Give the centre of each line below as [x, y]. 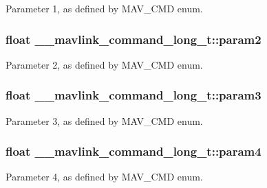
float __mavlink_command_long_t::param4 [133, 151]
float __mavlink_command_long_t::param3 [133, 95]
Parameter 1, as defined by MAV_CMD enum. [104, 8]
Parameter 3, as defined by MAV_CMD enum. [104, 120]
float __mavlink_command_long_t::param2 [133, 39]
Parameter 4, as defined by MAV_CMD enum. [104, 177]
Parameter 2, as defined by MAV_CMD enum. [104, 64]
